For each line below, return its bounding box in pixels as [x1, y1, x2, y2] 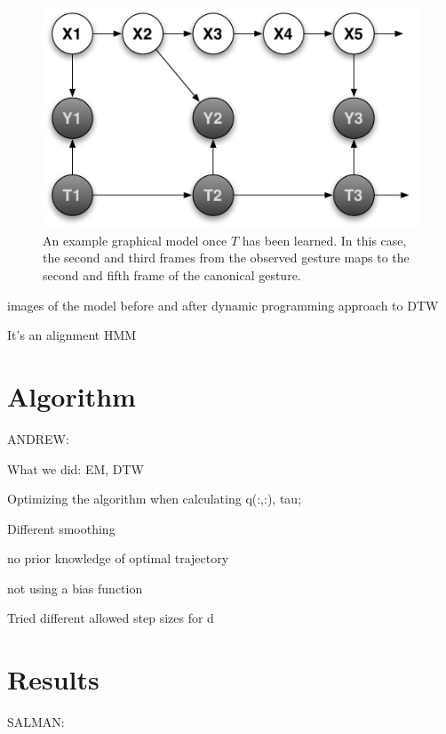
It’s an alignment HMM [7, 326, 137, 344]
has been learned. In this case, [242, 230, 407, 249]
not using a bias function [7, 578, 143, 597]
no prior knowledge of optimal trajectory [7, 549, 229, 568]
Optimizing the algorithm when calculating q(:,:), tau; [7, 489, 302, 508]
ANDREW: [7, 429, 69, 448]
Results [7, 661, 100, 698]
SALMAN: [7, 713, 65, 731]
